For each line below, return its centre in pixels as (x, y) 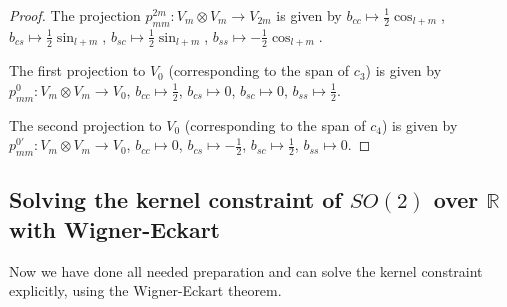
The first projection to (77, 70)
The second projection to (85, 124)
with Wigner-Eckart (114, 228)
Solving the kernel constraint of (175, 199)
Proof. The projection (75, 15)
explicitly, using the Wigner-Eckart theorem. (145, 290)
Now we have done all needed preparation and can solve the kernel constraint (246, 270)
